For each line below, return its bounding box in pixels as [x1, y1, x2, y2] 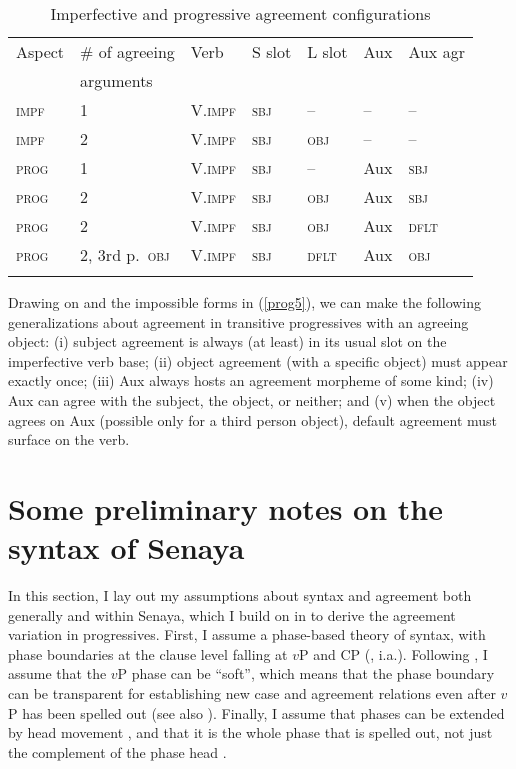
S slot [252, 40, 292, 63]
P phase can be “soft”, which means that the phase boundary [117, 663, 495, 684]
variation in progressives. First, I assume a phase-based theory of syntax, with [8, 624, 486, 645]
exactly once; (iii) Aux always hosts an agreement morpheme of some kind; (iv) [8, 370, 494, 391]
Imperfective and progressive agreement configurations [50, 2, 431, 25]
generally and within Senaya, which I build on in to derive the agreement [8, 604, 456, 625]
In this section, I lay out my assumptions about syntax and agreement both [8, 585, 472, 606]
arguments [80, 69, 153, 92]
